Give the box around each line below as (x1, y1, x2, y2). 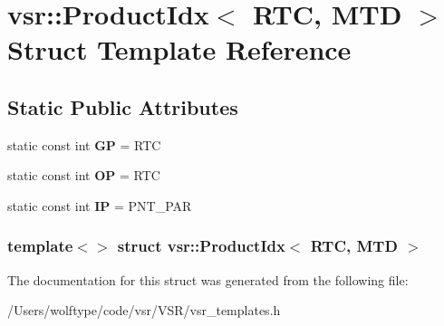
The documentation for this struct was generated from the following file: (7, 270, 409, 289)
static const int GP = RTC (7, 135, 161, 154)
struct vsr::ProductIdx (117, 235, 285, 257)
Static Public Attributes (7, 92, 238, 120)
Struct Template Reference (7, 31, 352, 68)
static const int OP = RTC (7, 166, 160, 185)
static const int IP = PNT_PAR (7, 196, 192, 215)
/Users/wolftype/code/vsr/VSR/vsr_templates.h (7, 301, 281, 320)
